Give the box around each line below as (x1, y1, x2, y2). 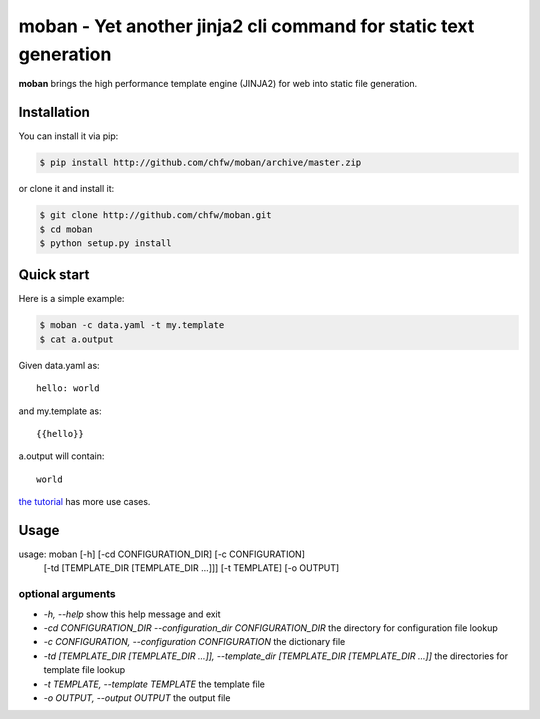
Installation (18, 104, 90, 121)
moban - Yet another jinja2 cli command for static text (18, 15, 475, 37)
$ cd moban (39, 223, 93, 235)
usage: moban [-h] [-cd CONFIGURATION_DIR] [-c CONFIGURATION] (18, 548, 305, 560)
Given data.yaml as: (18, 359, 100, 371)
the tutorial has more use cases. (18, 496, 151, 508)
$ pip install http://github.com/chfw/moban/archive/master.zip (39, 157, 362, 169)
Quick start (18, 266, 90, 284)
